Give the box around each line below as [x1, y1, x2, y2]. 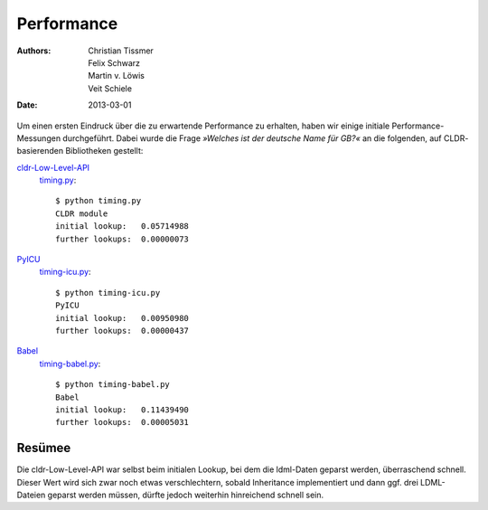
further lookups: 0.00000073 [55, 233, 190, 244]
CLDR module [55, 208, 108, 219]
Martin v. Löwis [88, 71, 145, 81]
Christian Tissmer [88, 45, 154, 56]
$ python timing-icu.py [55, 288, 161, 297]
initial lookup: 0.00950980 [55, 313, 190, 323]
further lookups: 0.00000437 [55, 326, 190, 335]
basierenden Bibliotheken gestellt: [16, 146, 144, 156]
